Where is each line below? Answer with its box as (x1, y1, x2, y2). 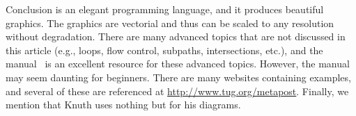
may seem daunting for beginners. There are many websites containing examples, (6, 69, 351, 84)
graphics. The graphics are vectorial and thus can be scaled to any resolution (6, 15, 334, 30)
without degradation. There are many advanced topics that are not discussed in (6, 29, 346, 44)
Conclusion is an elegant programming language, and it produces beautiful (6, 2, 324, 16)
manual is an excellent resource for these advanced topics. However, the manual (6, 56, 350, 71)
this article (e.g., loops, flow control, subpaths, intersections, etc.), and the (6, 42, 323, 57)
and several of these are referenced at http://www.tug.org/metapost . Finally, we (6, 83, 349, 98)
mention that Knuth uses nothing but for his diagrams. (6, 97, 241, 112)
